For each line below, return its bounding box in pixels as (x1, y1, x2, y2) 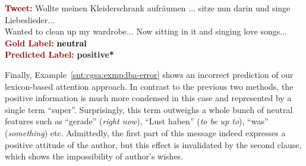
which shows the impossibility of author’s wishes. (5, 150, 184, 162)
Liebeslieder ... (5, 13, 55, 26)
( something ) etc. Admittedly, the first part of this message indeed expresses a (5, 126, 286, 139)
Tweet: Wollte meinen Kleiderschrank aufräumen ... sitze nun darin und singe (5, 2, 291, 14)
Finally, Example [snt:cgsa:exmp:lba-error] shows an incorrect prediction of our (5, 68, 294, 80)
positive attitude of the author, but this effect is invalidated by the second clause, (5, 138, 302, 151)
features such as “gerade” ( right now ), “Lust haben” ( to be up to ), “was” (5, 115, 269, 127)
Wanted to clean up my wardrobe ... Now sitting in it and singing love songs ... (5, 25, 288, 37)
